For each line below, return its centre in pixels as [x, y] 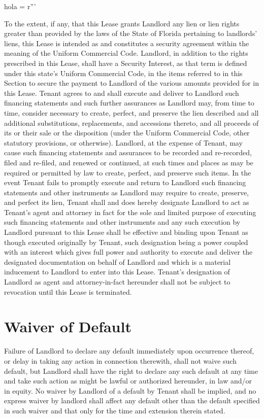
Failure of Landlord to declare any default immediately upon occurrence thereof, [129, 351]
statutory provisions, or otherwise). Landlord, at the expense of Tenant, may [123, 142]
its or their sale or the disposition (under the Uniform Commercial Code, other [127, 133]
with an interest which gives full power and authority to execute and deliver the [128, 252]
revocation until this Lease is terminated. [68, 291]
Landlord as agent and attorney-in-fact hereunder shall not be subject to [117, 282]
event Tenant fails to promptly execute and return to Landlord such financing [125, 182]
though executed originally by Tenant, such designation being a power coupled [126, 242]
